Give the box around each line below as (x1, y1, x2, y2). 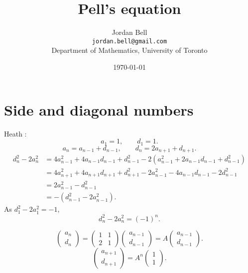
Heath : (4, 128, 27, 138)
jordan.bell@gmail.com (92, 37, 167, 45)
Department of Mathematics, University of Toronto (51, 45, 208, 55)
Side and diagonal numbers (4, 99, 194, 120)
